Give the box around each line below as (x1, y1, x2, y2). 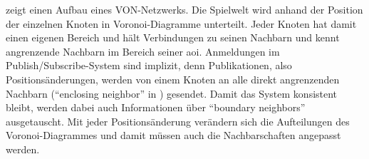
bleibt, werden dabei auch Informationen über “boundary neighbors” (6, 100, 306, 115)
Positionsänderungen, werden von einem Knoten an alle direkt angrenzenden (6, 71, 340, 86)
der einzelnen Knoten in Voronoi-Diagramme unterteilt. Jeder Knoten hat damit (6, 16, 357, 31)
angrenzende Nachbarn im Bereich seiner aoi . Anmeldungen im (6, 43, 280, 58)
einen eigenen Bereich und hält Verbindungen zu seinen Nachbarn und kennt (6, 30, 340, 45)
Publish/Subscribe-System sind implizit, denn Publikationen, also (6, 58, 292, 73)
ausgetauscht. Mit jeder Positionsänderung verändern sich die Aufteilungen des (6, 113, 350, 128)
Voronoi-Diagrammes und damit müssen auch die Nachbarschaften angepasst (6, 128, 341, 143)
